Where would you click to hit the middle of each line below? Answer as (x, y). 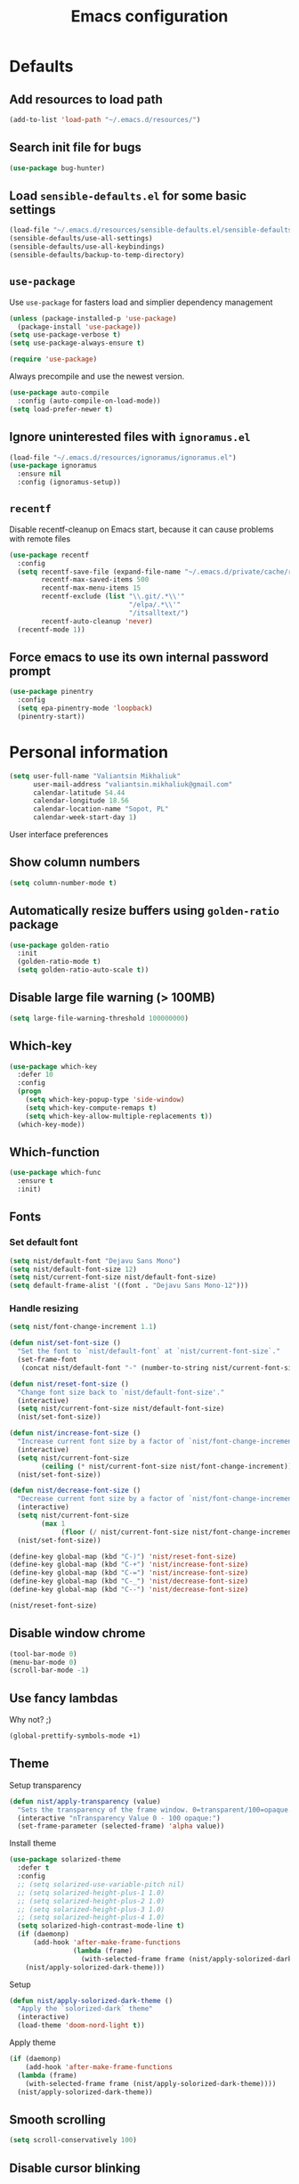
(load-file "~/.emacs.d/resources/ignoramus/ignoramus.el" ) (123, 457)
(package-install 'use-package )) (79, 327)
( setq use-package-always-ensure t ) (77, 343)
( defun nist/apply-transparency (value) (85, 1801)
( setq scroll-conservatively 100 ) (73, 2140)
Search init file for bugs (76, 147)
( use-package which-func (55, 1173)
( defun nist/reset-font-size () (69, 1384)
